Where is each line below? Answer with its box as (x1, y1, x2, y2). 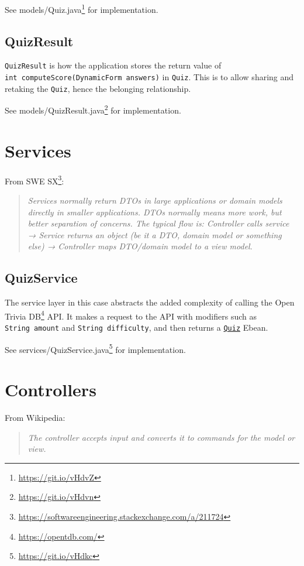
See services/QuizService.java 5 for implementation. (5, 341, 186, 355)
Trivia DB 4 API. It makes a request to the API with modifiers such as (5, 308, 257, 322)
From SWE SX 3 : (5, 173, 64, 187)
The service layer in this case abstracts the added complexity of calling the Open (5, 296, 295, 308)
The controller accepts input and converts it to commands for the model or (27, 431, 295, 443)
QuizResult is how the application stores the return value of (5, 59, 222, 71)
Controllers (5, 378, 96, 402)
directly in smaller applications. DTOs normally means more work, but (27, 205, 282, 218)
